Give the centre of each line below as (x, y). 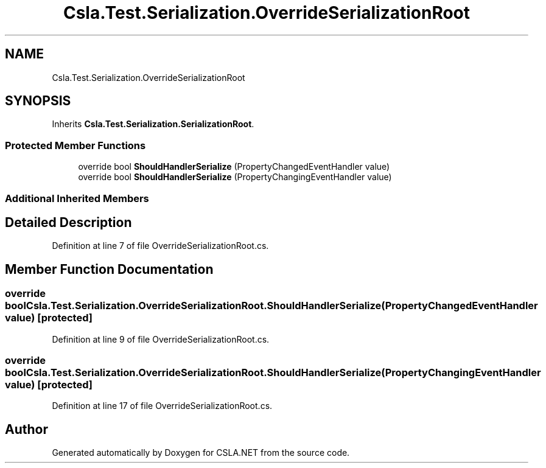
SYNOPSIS (38, 101)
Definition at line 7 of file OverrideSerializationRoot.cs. (160, 246)
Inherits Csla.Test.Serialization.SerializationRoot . (153, 124)
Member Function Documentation (109, 269)
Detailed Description (68, 222)
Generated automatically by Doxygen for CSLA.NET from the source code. (201, 453)
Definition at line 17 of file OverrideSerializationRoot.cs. (162, 406)
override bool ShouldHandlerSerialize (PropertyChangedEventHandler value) (234, 167)
